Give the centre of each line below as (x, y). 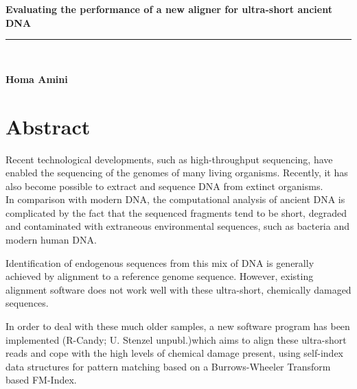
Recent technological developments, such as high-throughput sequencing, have (169, 159)
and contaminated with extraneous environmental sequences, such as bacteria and (177, 226)
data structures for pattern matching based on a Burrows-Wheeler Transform (168, 366)
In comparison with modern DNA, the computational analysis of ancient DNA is (175, 199)
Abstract (48, 126)
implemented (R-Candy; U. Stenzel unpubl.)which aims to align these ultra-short (176, 339)
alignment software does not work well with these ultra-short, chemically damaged (178, 289)
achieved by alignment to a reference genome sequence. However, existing (160, 276)
